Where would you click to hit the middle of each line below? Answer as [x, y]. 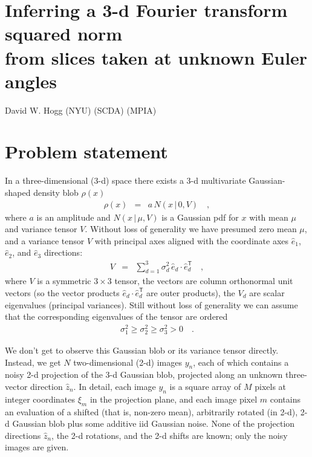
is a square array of [205, 386]
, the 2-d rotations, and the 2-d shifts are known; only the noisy [170, 435]
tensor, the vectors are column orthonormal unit [204, 281]
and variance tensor [41, 229]
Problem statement [86, 151]
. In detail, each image [115, 386]
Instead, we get [33, 362]
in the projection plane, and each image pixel [174, 399]
